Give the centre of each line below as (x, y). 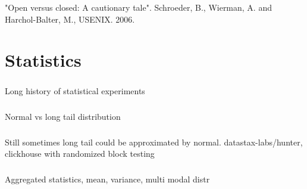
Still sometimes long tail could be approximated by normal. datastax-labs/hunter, (154, 142)
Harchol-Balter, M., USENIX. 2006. (70, 19)
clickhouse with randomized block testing (80, 154)
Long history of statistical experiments (75, 91)
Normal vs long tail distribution (63, 116)
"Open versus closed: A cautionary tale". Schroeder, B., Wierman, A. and (138, 7)
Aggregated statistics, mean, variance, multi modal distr (107, 179)
